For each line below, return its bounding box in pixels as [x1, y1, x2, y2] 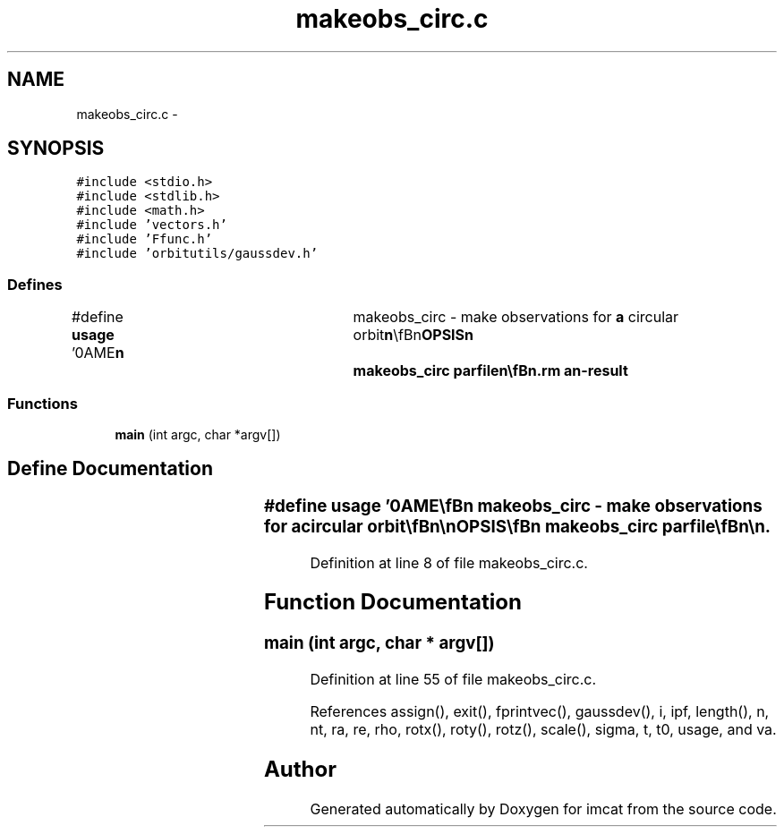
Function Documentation [263, 589, 522, 616]
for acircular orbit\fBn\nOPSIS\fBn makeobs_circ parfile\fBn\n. [263, 515, 771, 537]
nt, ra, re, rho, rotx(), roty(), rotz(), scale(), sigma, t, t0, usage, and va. [310, 720, 777, 739]
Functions [7, 394, 78, 413]
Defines [7, 275, 63, 294]
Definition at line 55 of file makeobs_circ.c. [310, 670, 597, 689]
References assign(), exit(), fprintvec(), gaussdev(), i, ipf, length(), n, [310, 702, 770, 721]
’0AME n [71, 344, 124, 362]
